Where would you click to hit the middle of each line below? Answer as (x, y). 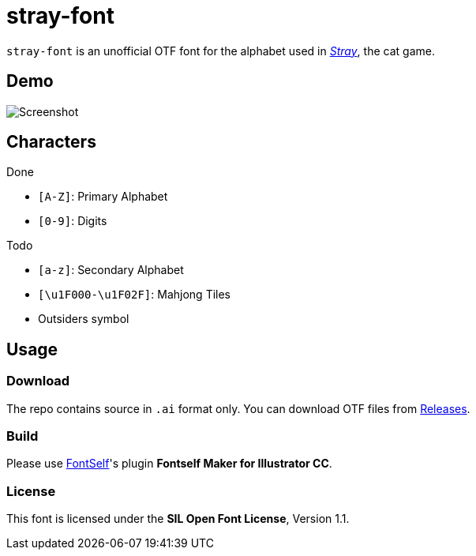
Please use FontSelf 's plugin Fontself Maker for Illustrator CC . (169, 464)
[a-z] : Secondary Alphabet (111, 270)
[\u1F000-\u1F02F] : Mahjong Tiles (135, 295)
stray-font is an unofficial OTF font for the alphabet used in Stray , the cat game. (221, 51)
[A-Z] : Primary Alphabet (103, 197)
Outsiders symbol (84, 319)
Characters (51, 142)
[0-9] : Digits (73, 221)
